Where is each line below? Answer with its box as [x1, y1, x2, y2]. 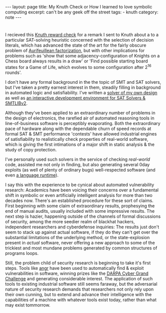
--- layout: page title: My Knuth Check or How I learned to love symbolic [5, 4, 153, 9]
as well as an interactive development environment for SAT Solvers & [5, 95, 146, 101]
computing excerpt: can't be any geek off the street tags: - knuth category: [5, 9, 159, 15]
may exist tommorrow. [5, 302, 51, 308]
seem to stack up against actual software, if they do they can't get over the [5, 229, 159, 235]
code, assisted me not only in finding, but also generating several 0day [5, 161, 150, 167]
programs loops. [5, 250, 39, 256]
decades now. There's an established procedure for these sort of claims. [5, 197, 154, 203]
